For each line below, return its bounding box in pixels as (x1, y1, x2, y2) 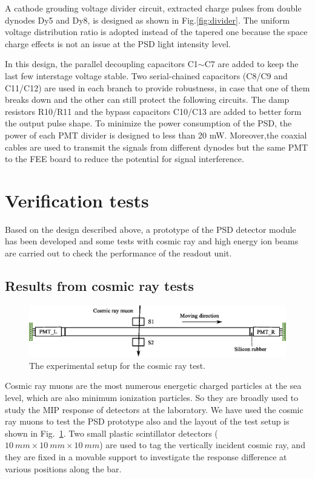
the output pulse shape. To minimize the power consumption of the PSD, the (5, 117, 292, 129)
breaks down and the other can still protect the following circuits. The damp (5, 93, 290, 106)
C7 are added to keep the (204, 57, 299, 70)
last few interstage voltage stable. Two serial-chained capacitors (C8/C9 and (5, 69, 288, 82)
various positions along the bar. (5, 462, 122, 475)
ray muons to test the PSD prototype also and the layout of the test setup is (5, 415, 290, 428)
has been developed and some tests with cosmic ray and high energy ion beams (5, 235, 299, 247)
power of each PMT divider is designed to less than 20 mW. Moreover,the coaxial (5, 128, 307, 141)
